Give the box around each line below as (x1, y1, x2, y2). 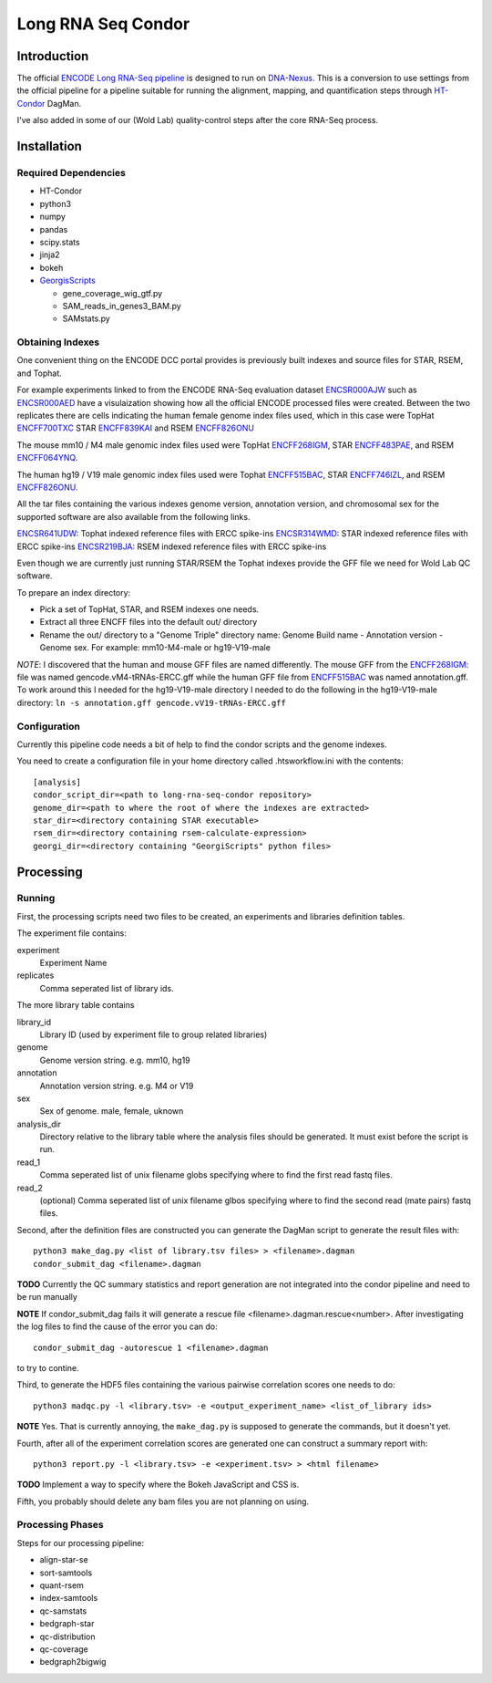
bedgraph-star (39, 1618, 95, 1629)
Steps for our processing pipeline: (16, 1537, 145, 1548)
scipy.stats (39, 236, 81, 247)
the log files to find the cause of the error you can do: (16, 1321, 218, 1332)
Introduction (16, 48, 89, 64)
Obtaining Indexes (16, 336, 100, 348)
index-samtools (39, 1593, 98, 1604)
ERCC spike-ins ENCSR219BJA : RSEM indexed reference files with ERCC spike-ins (16, 541, 327, 552)
